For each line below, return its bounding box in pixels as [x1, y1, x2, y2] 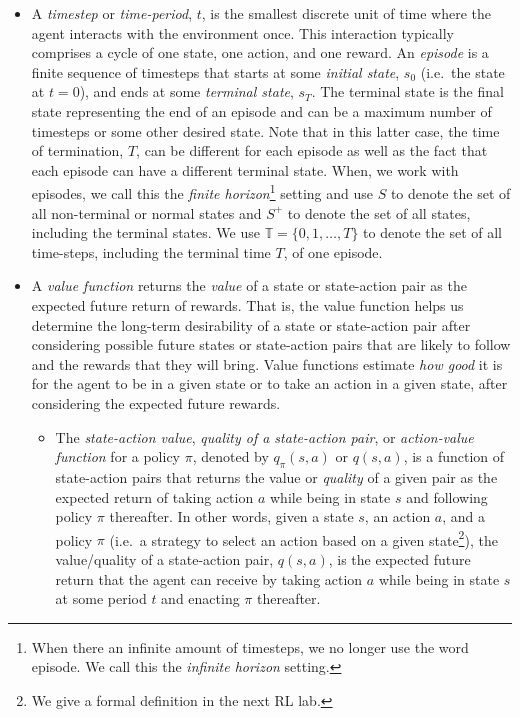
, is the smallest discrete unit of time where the [201, 3, 492, 23]
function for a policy [55, 446, 181, 467]
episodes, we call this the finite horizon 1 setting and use [31, 180, 373, 203]
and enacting [161, 588, 240, 609]
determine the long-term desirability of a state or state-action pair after [31, 314, 471, 335]
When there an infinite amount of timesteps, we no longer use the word [31, 636, 469, 657]
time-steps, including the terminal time [31, 241, 271, 262]
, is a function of [403, 446, 505, 467]
